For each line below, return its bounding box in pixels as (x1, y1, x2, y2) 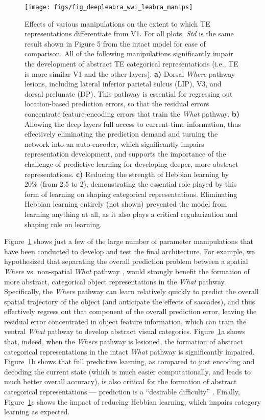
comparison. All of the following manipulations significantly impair (25, 48, 233, 59)
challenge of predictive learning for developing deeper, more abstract (25, 158, 238, 169)
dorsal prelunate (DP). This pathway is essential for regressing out (25, 88, 233, 99)
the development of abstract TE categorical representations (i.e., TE (25, 58, 238, 69)
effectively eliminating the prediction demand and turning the (25, 128, 218, 139)
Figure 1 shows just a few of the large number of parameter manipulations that (4, 236, 253, 247)
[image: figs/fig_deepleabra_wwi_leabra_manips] (25, 4, 193, 11)
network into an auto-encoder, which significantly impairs (25, 138, 204, 149)
